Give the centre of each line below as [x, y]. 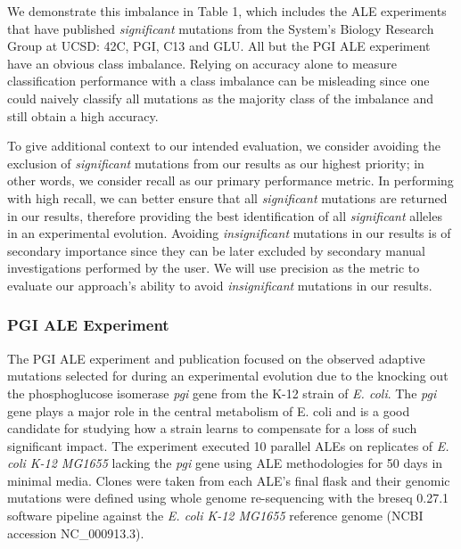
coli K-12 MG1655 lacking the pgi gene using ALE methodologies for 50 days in [225, 463]
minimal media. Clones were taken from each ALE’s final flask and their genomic [229, 480]
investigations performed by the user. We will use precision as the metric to [214, 268]
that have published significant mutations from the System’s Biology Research [221, 28]
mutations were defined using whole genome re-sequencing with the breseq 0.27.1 [228, 498]
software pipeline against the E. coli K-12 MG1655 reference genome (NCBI [215, 516]
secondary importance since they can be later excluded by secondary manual [216, 250]
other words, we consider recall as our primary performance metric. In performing [230, 180]
